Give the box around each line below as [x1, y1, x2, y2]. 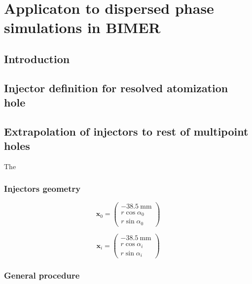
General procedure [4, 269, 80, 281]
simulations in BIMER [4, 17, 161, 37]
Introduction [4, 51, 70, 66]
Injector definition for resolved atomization [4, 80, 228, 95]
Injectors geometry [4, 182, 81, 194]
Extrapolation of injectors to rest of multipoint [4, 123, 249, 139]
